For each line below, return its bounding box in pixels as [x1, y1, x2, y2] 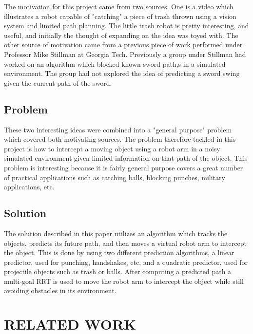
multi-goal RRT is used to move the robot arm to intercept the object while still [4, 276, 244, 286]
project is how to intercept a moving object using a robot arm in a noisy [4, 143, 220, 153]
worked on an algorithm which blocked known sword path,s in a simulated [4, 58, 226, 69]
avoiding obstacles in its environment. [4, 285, 117, 296]
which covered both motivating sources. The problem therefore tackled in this [4, 134, 236, 144]
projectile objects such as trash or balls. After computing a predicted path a [4, 266, 232, 277]
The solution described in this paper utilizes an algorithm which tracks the [4, 228, 228, 238]
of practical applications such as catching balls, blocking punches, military [4, 172, 225, 182]
